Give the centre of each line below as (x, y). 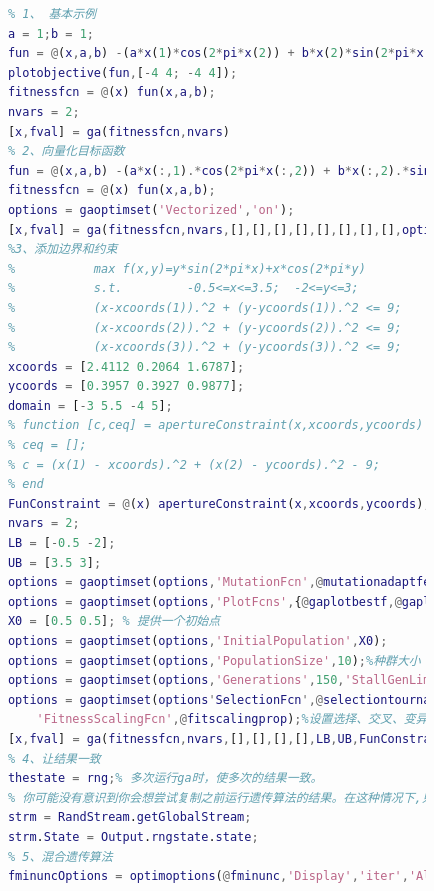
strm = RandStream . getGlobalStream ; (129, 817)
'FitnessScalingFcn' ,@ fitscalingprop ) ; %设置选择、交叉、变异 (232, 719)
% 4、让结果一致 (54, 758)
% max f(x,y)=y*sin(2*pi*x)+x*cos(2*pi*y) (186, 268)
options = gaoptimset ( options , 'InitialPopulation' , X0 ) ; (197, 641)
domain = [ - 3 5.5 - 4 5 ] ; (90, 405)
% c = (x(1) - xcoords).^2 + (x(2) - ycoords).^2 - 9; (194, 464)
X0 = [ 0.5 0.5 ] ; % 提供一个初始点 (114, 621)
